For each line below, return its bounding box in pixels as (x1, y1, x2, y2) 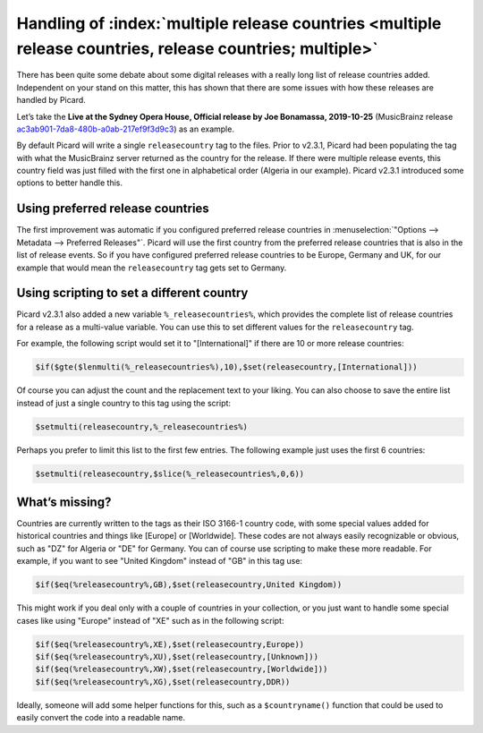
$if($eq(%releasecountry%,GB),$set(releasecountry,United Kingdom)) (35, 580, 343, 590)
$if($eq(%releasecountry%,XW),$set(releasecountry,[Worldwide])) (35, 664, 328, 675)
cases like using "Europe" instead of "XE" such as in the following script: (16, 615, 284, 626)
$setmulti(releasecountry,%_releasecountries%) (35, 422, 248, 431)
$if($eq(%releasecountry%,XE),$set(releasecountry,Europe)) (35, 639, 305, 649)
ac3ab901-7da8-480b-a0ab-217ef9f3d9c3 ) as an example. (16, 124, 234, 134)
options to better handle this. (16, 177, 123, 188)
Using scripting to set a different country (16, 286, 249, 301)
